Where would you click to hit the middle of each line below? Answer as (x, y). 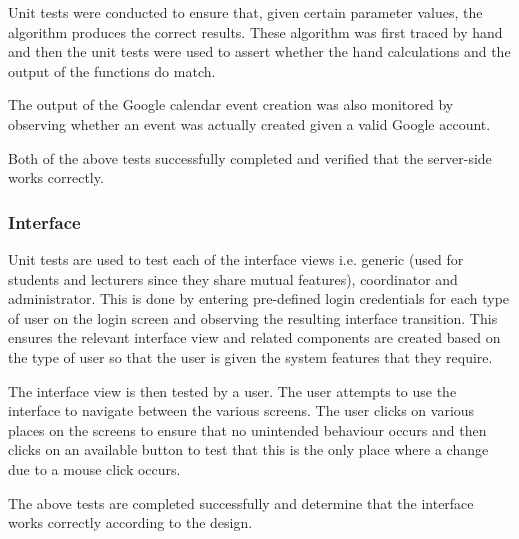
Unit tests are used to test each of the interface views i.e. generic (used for (236, 258)
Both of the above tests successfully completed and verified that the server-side (250, 157)
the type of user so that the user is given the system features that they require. (250, 356)
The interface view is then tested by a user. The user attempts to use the (232, 390)
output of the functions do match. (112, 70)
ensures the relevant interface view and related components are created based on (254, 337)
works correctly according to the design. (130, 522)
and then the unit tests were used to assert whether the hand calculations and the (259, 51)
